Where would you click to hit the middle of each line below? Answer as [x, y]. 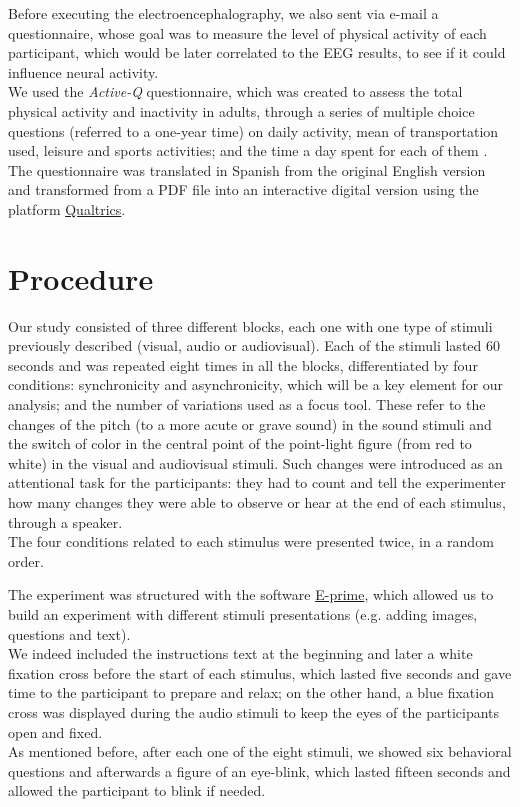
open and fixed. [55, 731]
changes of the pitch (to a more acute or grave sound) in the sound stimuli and [250, 423]
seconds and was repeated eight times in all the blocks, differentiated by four [243, 364]
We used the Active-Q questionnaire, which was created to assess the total [235, 91]
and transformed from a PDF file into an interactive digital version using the [243, 189]
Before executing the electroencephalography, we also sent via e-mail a [223, 13]
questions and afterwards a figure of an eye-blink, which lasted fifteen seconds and [259, 770]
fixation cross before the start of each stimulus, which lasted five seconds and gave [260, 672]
